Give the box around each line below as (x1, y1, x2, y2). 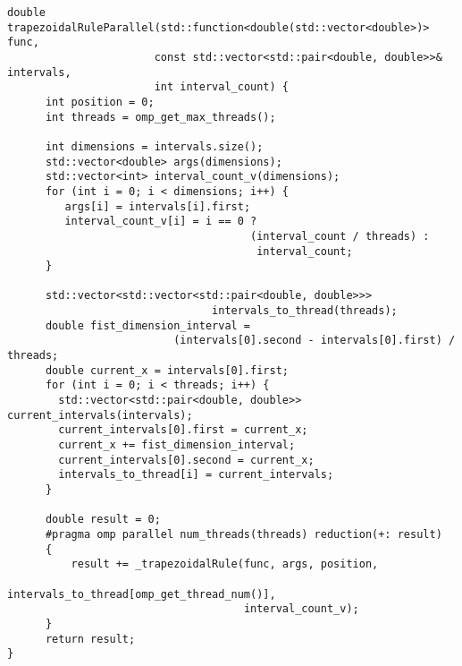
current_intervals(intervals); (7, 408, 193, 422)
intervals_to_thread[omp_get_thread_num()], (7, 587, 276, 601)
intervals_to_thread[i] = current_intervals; (58, 468, 334, 482)
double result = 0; (45, 513, 161, 526)
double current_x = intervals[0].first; (45, 363, 289, 377)
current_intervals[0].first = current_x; (58, 423, 308, 437)
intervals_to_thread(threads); (212, 304, 398, 318)
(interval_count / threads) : (250, 229, 430, 243)
